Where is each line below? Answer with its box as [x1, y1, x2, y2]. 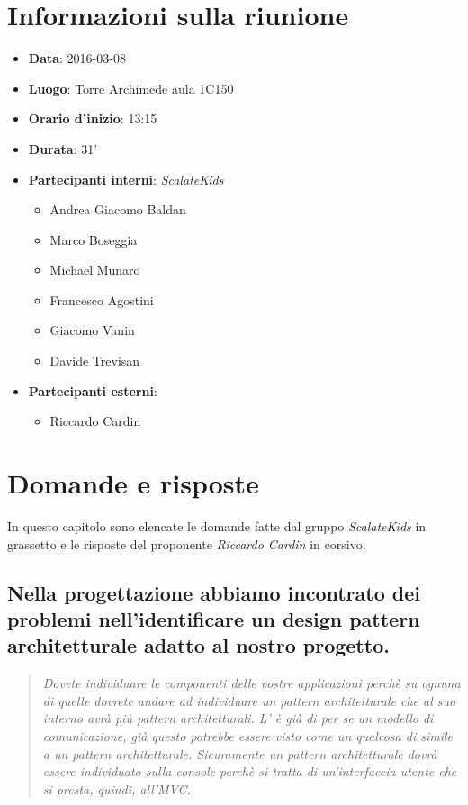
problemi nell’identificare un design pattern [7, 604, 420, 632]
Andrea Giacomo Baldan [49, 200, 186, 219]
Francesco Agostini [49, 290, 154, 309]
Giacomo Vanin [49, 321, 135, 339]
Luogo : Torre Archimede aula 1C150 [28, 78, 234, 97]
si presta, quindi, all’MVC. [42, 779, 191, 798]
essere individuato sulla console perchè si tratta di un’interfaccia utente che [42, 762, 457, 781]
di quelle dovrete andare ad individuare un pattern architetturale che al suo [42, 691, 456, 710]
